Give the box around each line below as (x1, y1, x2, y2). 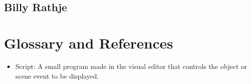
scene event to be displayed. (15, 70, 99, 81)
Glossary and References (4, 33, 173, 52)
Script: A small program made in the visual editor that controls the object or (15, 61, 247, 71)
